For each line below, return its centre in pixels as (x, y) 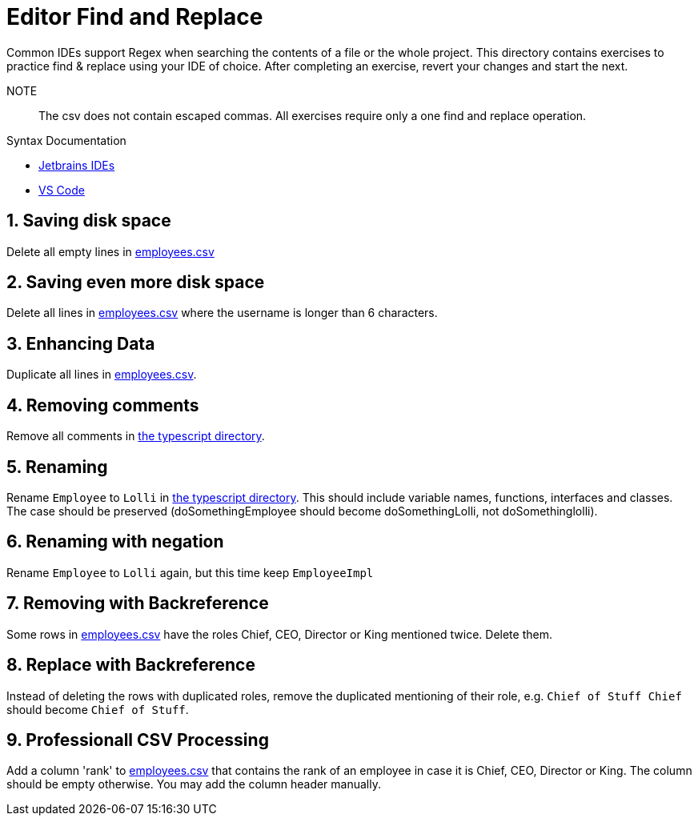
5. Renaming (57, 467)
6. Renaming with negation (115, 542)
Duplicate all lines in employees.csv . (102, 375)
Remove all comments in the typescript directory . (136, 436)
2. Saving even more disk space (136, 283)
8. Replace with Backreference (131, 665)
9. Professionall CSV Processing (138, 740)
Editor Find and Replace (135, 17)
